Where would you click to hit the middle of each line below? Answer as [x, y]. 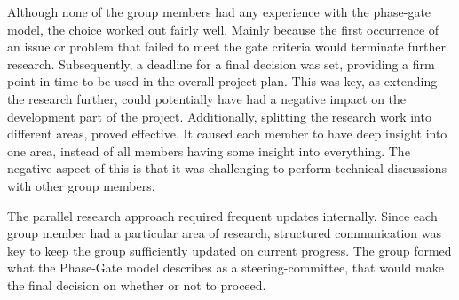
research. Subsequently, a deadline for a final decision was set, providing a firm [221, 63]
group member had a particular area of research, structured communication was [225, 233]
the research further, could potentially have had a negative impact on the [207, 98]
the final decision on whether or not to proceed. [137, 284]
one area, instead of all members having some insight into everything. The [209, 150]
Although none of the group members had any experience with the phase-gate [219, 12]
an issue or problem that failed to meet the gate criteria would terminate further [226, 47]
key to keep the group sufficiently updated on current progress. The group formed [229, 250]
